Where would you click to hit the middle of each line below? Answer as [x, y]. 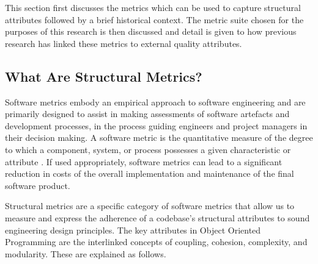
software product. [38, 185]
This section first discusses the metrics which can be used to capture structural [153, 7]
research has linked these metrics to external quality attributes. [124, 43]
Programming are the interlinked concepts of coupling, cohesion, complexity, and [156, 242]
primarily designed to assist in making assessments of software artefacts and [147, 114]
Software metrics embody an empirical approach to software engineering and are [155, 102]
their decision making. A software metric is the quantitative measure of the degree [159, 137]
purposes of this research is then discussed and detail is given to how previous [151, 31]
